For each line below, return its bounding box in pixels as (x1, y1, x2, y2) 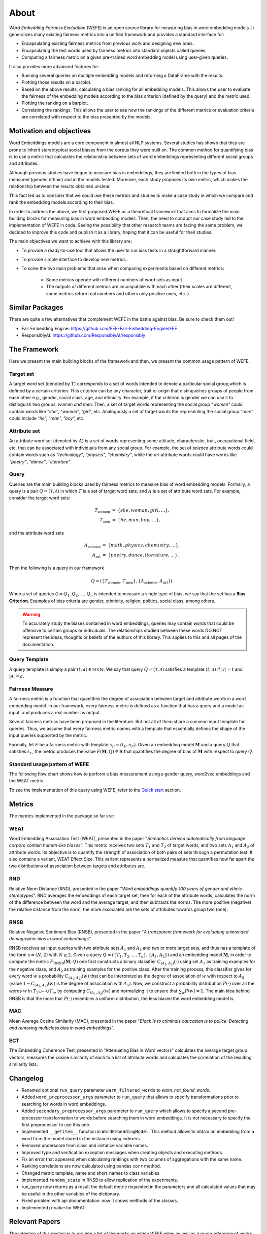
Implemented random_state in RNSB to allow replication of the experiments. (21, 1177, 178, 1183)
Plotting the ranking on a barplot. (21, 100, 88, 106)
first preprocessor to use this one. (21, 1121, 91, 1127)
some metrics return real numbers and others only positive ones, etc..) (46, 290, 189, 296)
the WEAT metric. (9, 778, 45, 784)
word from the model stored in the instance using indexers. (21, 1135, 141, 1141)
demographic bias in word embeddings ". (9, 936, 92, 942)
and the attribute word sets (9, 530, 64, 536)
